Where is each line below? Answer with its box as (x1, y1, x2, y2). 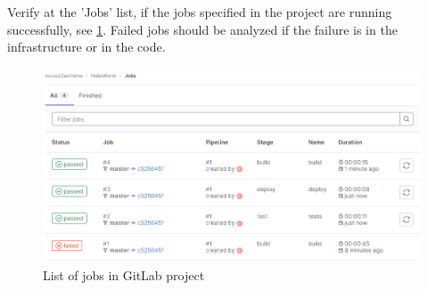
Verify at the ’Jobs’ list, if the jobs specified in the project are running (7, 3, 392, 20)
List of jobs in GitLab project (43, 266, 205, 285)
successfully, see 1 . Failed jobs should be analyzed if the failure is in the (7, 20, 398, 38)
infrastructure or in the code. (7, 37, 166, 56)
